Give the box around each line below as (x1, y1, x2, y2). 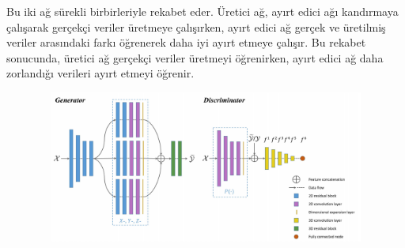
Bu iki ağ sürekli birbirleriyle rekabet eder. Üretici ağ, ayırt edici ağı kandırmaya (6, 3, 399, 19)
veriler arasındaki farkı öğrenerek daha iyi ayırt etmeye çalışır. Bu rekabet (6, 34, 366, 51)
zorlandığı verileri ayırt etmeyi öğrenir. (6, 65, 195, 81)
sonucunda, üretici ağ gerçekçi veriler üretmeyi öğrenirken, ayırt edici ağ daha (6, 49, 384, 66)
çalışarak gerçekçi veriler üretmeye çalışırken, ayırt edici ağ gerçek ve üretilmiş (6, 18, 386, 35)
